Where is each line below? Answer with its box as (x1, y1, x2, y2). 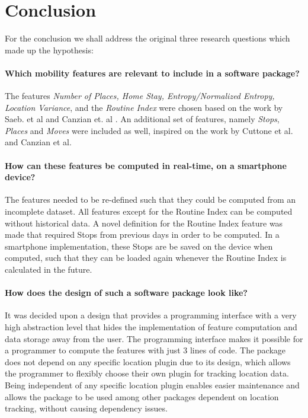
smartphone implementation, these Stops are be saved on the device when (5, 240, 273, 252)
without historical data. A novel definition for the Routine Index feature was (5, 216, 283, 229)
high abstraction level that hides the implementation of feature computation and (5, 321, 297, 333)
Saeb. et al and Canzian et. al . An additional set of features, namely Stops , (5, 113, 280, 125)
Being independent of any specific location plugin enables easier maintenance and (5, 378, 300, 391)
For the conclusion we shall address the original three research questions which (5, 32, 290, 44)
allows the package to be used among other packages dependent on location (5, 390, 279, 403)
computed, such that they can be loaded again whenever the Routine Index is (5, 251, 287, 264)
